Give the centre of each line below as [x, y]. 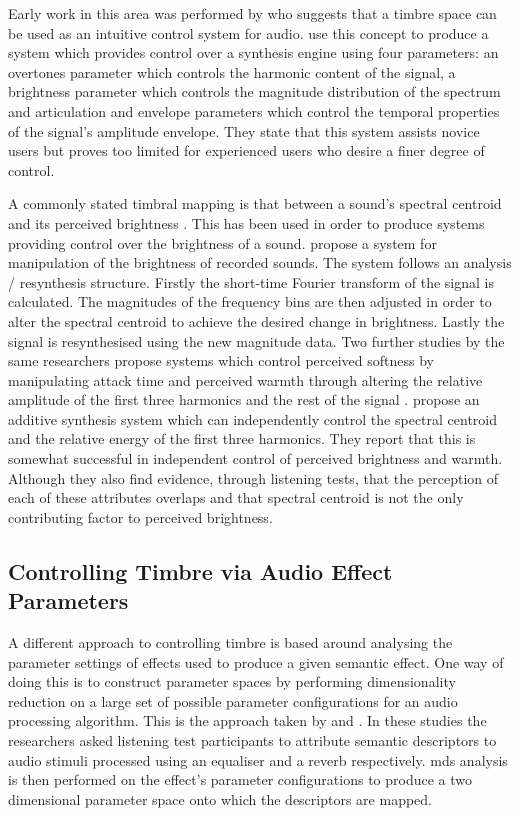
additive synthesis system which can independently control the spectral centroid [253, 418]
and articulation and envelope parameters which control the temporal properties [254, 110]
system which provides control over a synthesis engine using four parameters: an [253, 52]
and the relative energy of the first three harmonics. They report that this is [242, 438]
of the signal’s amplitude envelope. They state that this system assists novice [244, 130]
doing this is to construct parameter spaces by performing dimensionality [232, 681]
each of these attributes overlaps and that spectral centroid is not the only [236, 497]
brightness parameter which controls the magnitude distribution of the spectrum [254, 91]
